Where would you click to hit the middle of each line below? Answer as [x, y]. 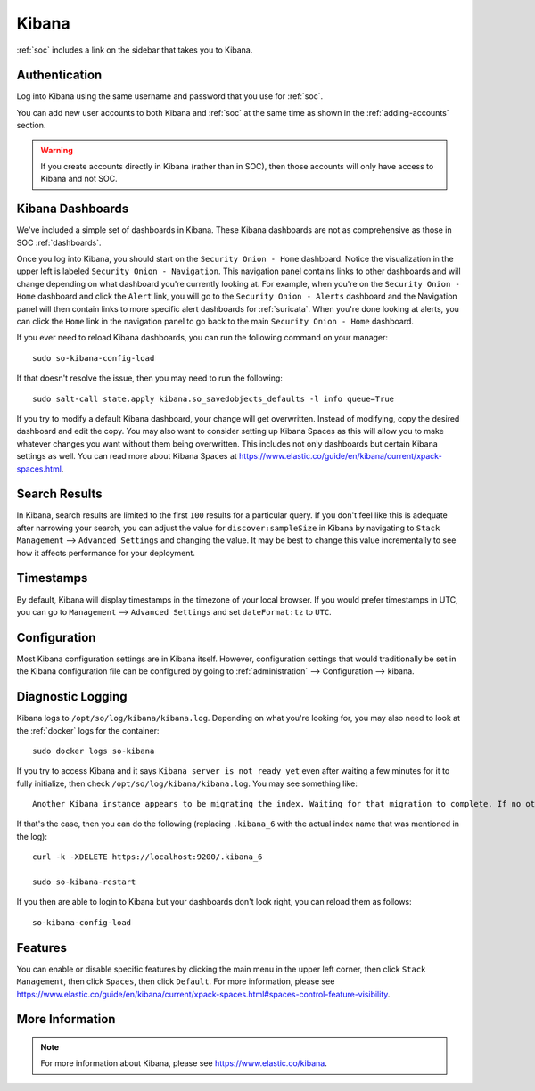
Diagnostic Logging [72, 697]
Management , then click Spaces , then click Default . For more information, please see [176, 981]
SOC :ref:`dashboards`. [59, 242]
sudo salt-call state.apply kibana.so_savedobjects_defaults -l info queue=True [214, 398]
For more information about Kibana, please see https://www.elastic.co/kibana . [184, 1063]
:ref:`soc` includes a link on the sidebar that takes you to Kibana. [135, 50]
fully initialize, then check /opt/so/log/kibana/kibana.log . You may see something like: [187, 783]
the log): [32, 836]
